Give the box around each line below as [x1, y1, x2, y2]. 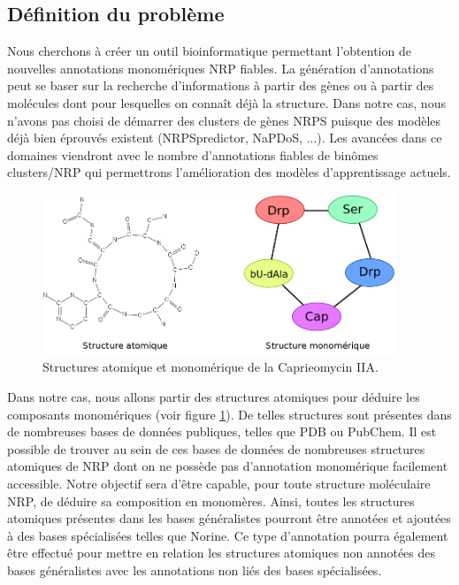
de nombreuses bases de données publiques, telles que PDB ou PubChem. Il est [7, 422, 437, 441]
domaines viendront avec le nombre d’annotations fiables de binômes [7, 145, 379, 164]
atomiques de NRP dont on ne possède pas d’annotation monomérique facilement [7, 457, 448, 475]
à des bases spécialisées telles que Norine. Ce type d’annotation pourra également [7, 526, 448, 544]
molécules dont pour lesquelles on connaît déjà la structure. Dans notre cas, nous [7, 93, 446, 112]
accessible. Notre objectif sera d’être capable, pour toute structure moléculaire [7, 474, 431, 492]
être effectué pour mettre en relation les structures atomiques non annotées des [7, 543, 436, 562]
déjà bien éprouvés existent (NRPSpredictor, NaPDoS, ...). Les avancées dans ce [7, 128, 442, 147]
